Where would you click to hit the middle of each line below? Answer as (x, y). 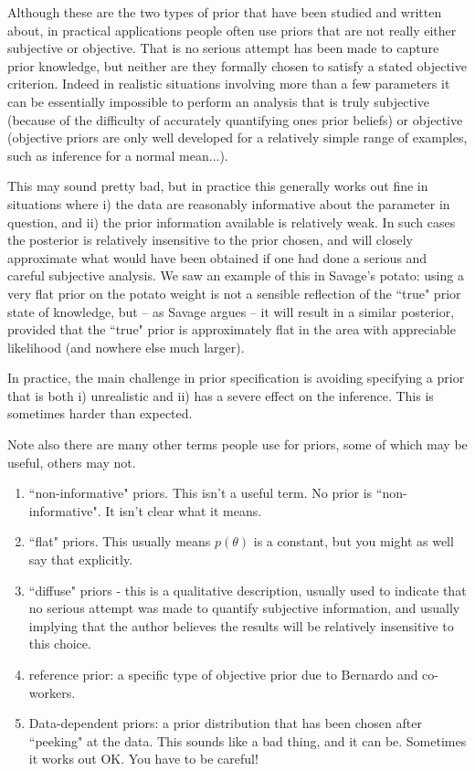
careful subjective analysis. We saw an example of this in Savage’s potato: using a (236, 275)
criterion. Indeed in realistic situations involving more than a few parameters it (229, 84)
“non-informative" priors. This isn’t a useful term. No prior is (201, 493)
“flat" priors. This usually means (120, 541)
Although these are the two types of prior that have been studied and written (225, 12)
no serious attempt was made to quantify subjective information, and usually (244, 608)
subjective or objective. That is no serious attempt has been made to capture (223, 48)
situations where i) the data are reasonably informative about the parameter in (229, 203)
